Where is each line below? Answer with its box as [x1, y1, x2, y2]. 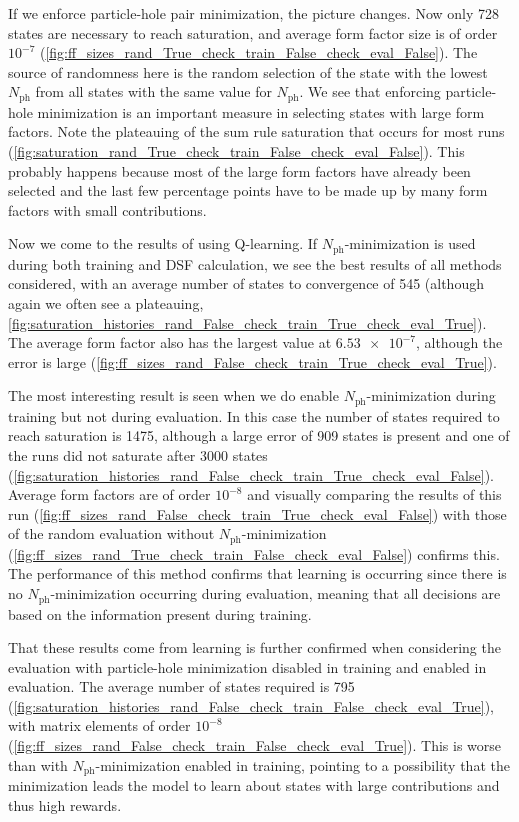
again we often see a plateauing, [8, 293, 204, 314]
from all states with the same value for [35, 81, 272, 102]
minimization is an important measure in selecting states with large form [37, 101, 485, 122]
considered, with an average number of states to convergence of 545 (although [8, 273, 484, 294]
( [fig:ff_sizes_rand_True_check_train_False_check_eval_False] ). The [39, 42, 478, 63]
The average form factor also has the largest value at [8, 332, 332, 353]
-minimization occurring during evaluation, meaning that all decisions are [50, 583, 501, 604]
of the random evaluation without [8, 523, 215, 544]
